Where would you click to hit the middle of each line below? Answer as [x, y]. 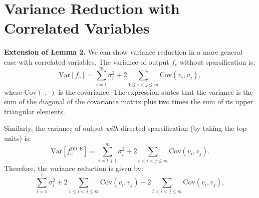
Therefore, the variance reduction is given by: [74, 168]
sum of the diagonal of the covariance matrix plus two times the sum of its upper [129, 102]
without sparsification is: [217, 61]
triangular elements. [35, 111]
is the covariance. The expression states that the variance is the [156, 91]
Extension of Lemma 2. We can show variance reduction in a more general [123, 52]
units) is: [18, 138]
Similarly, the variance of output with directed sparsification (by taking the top [125, 128]
